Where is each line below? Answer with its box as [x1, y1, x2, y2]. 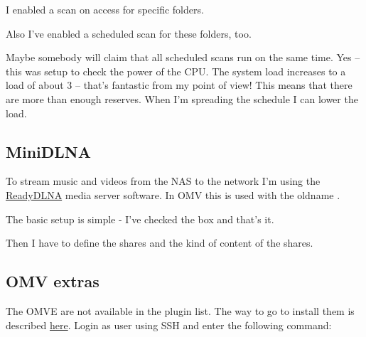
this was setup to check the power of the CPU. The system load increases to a [6, 63, 346, 78]
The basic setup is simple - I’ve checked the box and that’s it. [6, 211, 274, 226]
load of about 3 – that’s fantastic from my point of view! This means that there [6, 77, 352, 92]
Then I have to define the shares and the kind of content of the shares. [6, 235, 313, 250]
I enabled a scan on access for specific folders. [6, 2, 204, 16]
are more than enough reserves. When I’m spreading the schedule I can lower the [6, 91, 358, 106]
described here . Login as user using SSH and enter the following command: [6, 317, 332, 332]
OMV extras [6, 270, 99, 292]
